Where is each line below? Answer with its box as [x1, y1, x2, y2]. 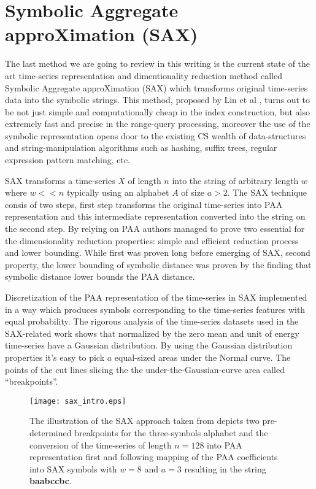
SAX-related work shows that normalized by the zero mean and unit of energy [5, 326, 299, 339]
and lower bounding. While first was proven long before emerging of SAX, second [5, 246, 310, 259]
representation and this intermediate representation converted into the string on [5, 210, 306, 223]
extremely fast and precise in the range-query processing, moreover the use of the [5, 117, 310, 130]
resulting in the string [184, 462, 266, 475]
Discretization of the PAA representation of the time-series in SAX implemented [5, 291, 307, 303]
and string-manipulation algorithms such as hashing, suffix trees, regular [5, 141, 277, 154]
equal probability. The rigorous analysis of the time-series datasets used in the [5, 315, 299, 328]
